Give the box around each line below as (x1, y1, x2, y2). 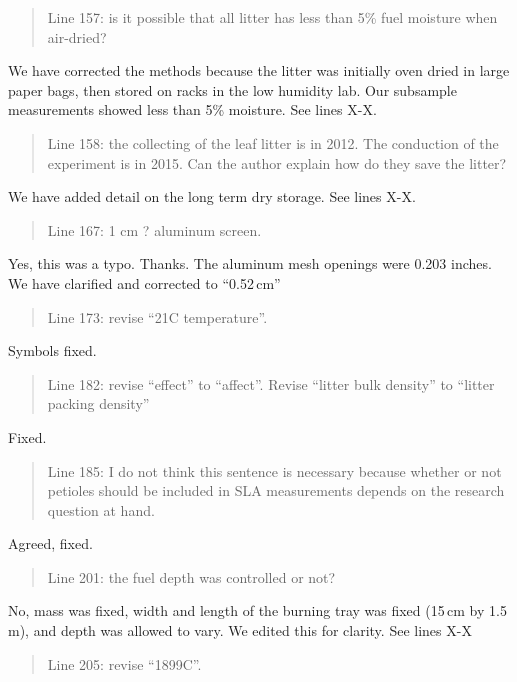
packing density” (47, 393, 150, 414)
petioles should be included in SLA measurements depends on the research (47, 480, 505, 501)
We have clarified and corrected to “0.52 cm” (8, 272, 281, 293)
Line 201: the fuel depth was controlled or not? (47, 566, 336, 587)
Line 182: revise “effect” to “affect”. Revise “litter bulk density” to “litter (47, 373, 495, 394)
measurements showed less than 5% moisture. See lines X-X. (8, 99, 377, 120)
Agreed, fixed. (8, 533, 93, 554)
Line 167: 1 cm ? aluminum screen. (47, 219, 262, 240)
